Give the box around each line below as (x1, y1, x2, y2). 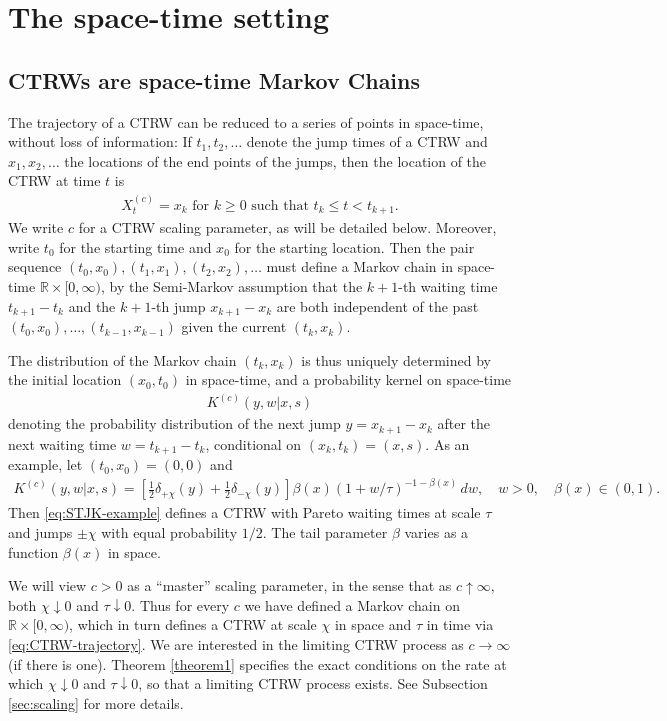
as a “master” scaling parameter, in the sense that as (127, 575, 452, 596)
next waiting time (8, 433, 117, 454)
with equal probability (101, 521, 238, 542)
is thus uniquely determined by (301, 349, 491, 370)
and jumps (8, 521, 73, 542)
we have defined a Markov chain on (244, 594, 460, 615)
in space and (334, 614, 412, 635)
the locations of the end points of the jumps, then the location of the (64, 150, 487, 171)
